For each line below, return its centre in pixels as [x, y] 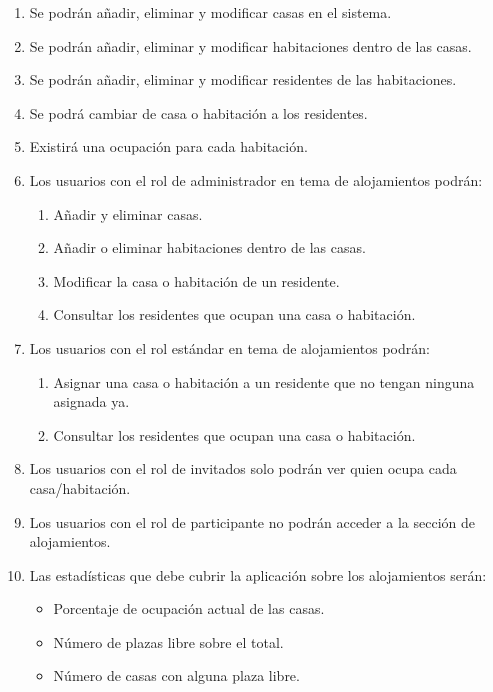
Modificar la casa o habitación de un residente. [196, 280]
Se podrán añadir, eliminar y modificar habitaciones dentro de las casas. [250, 45]
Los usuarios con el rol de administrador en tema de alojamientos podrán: [256, 179]
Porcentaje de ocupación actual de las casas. [189, 608]
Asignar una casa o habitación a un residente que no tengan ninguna [264, 381]
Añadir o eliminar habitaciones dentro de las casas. [209, 247]
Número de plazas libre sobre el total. [168, 641]
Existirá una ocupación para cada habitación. [168, 146]
